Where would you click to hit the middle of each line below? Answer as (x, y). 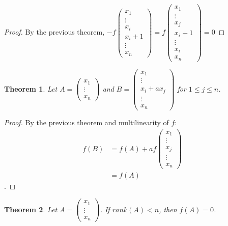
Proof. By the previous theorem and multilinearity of (87, 122)
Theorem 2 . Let (31, 209)
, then (168, 209)
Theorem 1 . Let (31, 88)
